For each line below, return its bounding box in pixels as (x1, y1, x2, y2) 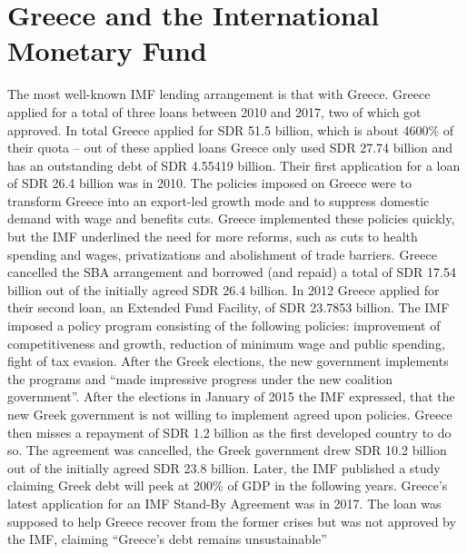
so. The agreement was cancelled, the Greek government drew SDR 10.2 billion (7, 440, 447, 460)
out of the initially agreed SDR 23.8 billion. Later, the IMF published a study (7, 458, 441, 477)
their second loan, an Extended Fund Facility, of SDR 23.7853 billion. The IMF (7, 298, 450, 317)
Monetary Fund (7, 32, 207, 69)
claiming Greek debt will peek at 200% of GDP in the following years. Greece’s (7, 476, 448, 495)
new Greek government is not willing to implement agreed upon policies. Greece (7, 405, 452, 423)
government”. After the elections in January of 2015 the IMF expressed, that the (7, 387, 455, 406)
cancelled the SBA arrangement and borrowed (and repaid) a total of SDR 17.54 (7, 262, 456, 282)
